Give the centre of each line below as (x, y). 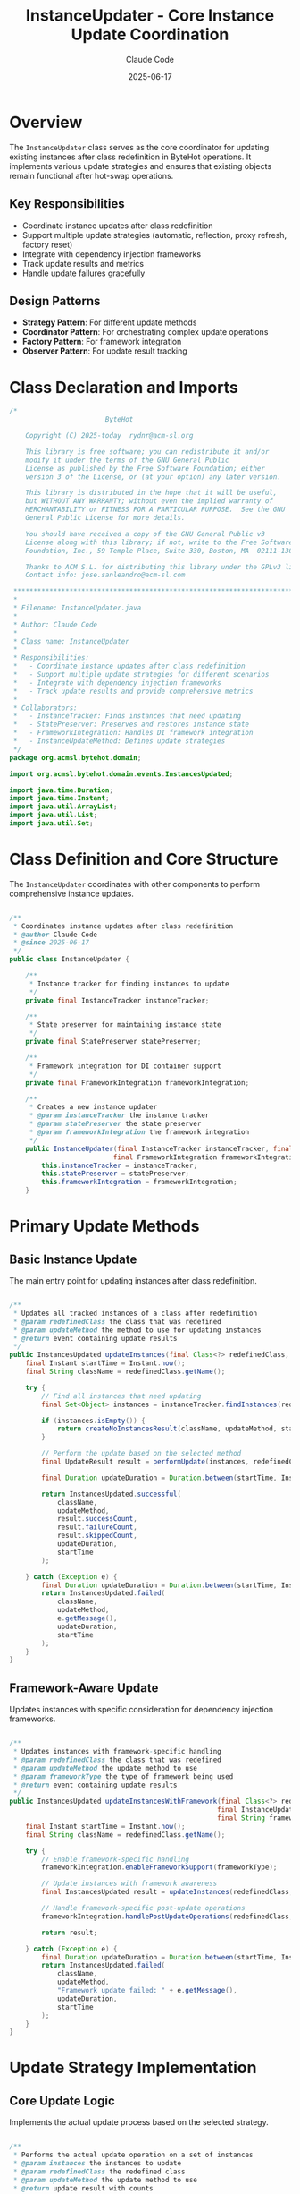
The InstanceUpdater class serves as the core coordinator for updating (139, 147)
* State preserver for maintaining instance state (125, 1025)
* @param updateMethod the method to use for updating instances (137, 1330)
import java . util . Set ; (51, 824)
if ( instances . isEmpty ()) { (93, 1421)
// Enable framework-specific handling (116, 1859)
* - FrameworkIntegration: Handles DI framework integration (133, 733)
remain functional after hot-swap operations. (92, 175)
